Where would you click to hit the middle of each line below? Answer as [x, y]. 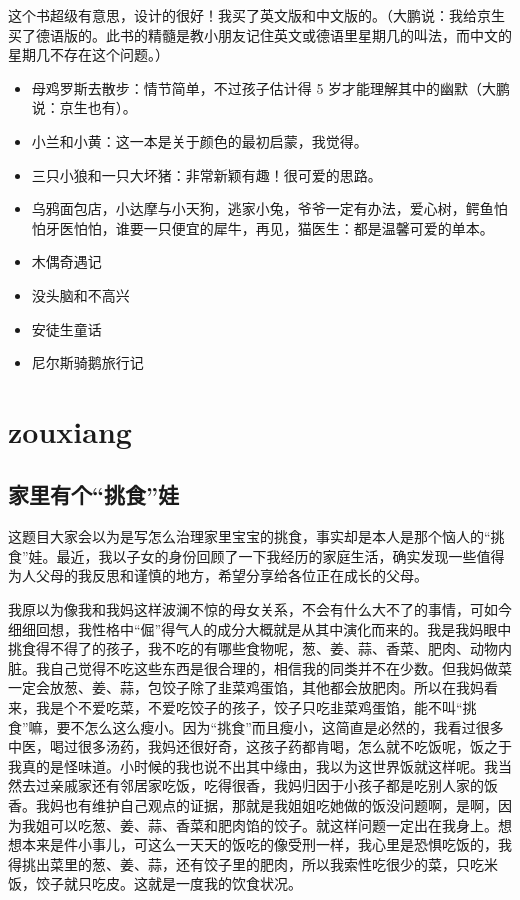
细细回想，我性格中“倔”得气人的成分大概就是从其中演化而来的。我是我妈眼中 [260, 628]
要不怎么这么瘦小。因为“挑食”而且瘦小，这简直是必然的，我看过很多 [280, 726]
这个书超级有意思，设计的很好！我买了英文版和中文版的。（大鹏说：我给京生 [256, 15]
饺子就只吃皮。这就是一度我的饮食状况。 [168, 883]
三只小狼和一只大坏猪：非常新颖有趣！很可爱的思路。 [206, 174]
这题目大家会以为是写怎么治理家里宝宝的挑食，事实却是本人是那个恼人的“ [249, 536]
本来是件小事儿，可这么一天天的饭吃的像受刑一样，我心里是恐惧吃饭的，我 [266, 844]
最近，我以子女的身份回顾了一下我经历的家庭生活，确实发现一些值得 [280, 555]
